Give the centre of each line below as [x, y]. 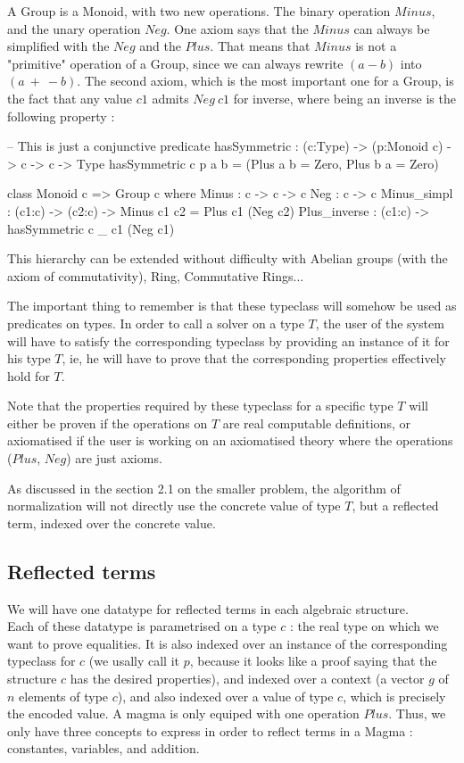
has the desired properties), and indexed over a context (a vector [247, 679]
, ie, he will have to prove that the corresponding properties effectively [254, 358]
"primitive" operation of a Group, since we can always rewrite [175, 63]
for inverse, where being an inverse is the [344, 98]
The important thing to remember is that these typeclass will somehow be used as [232, 306]
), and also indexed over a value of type [225, 696]
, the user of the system [380, 323]
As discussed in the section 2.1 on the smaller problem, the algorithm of [204, 488]
